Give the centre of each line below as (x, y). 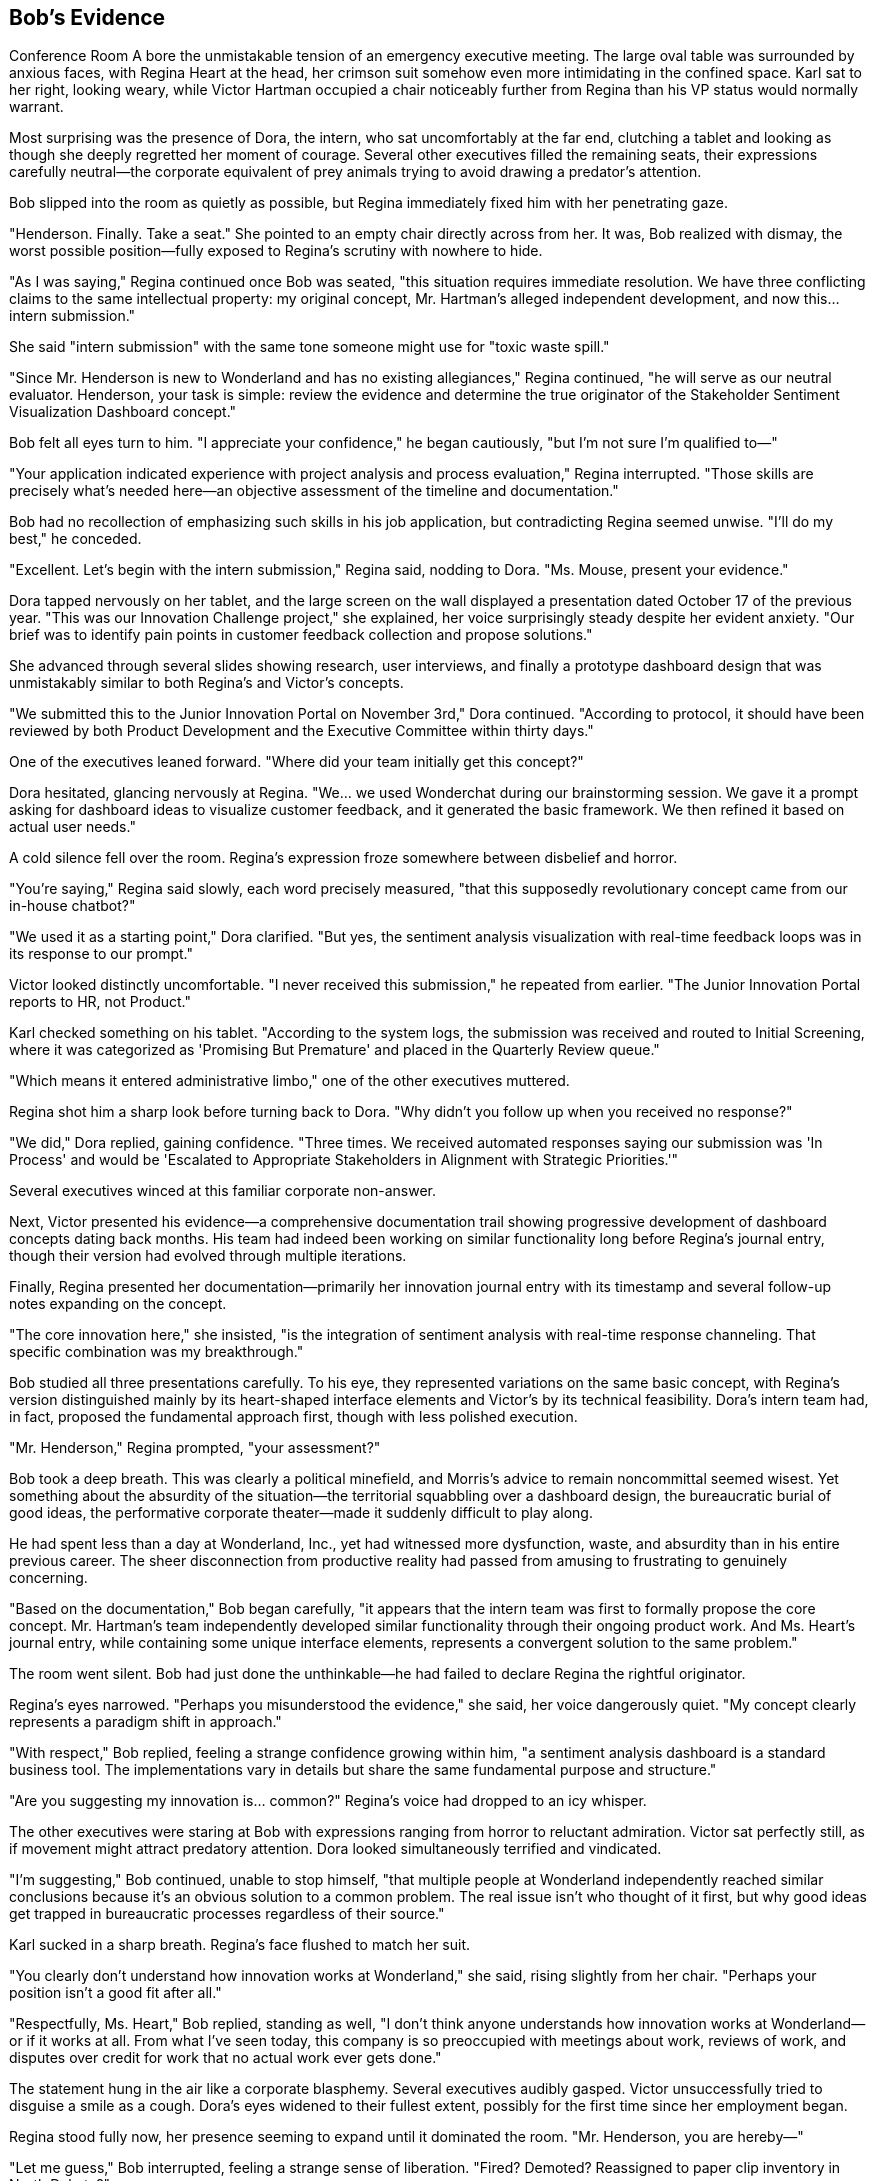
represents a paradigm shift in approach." (145, 1722)
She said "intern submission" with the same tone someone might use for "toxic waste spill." (309, 347)
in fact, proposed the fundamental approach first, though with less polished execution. (293, 1417)
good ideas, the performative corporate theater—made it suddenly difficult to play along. (301, 1513)
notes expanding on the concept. (118, 1304)
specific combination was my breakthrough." (156, 1352)
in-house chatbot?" (72, 906)
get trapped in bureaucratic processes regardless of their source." (227, 1914)
